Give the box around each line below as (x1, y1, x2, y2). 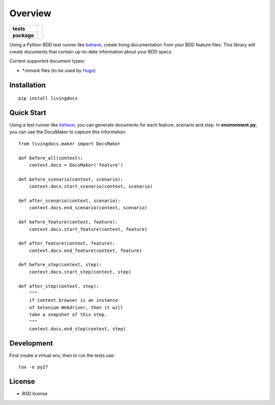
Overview (9, 8, 51, 19)
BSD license (22, 391, 48, 397)
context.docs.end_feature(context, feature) (29, 247, 142, 253)
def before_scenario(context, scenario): (18, 176, 123, 182)
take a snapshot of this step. (29, 312, 107, 317)
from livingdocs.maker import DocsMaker (18, 140, 121, 147)
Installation (9, 80, 46, 89)
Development (9, 339, 53, 348)
